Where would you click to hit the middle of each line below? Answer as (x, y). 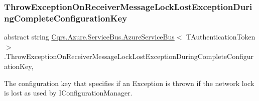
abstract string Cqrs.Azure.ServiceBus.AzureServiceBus (89, 37)
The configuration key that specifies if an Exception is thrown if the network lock (129, 83)
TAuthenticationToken (221, 37)
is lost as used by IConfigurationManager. (68, 93)
